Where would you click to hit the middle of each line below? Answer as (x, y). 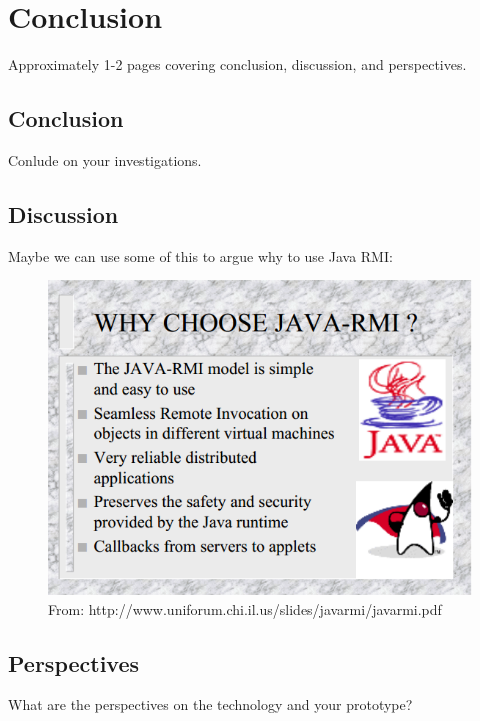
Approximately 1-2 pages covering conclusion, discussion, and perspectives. (237, 64)
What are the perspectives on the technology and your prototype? (210, 704)
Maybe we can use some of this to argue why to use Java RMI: (200, 255)
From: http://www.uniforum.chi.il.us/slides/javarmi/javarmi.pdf (245, 608)
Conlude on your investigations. (105, 159)
